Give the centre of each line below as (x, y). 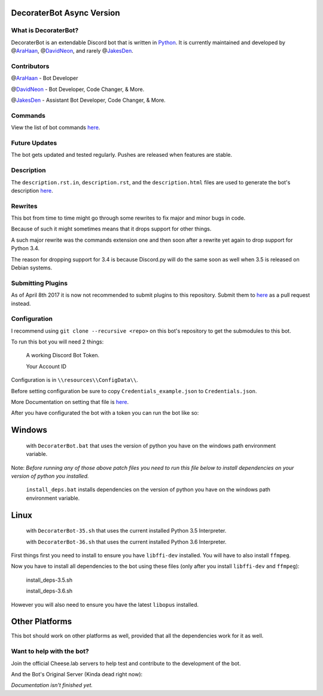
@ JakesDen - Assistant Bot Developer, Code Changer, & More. (88, 100)
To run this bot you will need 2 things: (57, 342)
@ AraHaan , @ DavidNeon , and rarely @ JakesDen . (72, 51)
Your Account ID (46, 366)
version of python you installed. (50, 476)
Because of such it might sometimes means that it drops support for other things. (111, 229)
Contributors (30, 66)
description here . (32, 190)
